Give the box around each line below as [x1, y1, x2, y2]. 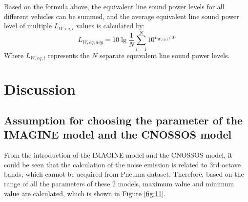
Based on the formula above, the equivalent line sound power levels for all [4, 1, 225, 11]
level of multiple [4, 20, 52, 31]
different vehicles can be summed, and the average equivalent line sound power [4, 11, 239, 21]
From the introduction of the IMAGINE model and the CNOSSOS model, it [4, 150, 233, 160]
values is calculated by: [76, 20, 145, 31]
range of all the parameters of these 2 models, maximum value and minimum [4, 178, 234, 188]
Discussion [4, 79, 76, 99]
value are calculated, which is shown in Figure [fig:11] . [4, 188, 166, 198]
